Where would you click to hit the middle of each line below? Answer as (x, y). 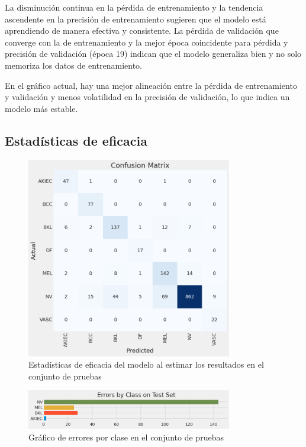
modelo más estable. (41, 108)
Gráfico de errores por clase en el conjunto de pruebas (126, 437)
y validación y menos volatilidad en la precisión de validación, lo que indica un (147, 97)
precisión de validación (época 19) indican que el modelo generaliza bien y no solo (153, 54)
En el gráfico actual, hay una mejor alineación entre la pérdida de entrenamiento (151, 85)
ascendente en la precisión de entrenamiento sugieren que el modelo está (136, 19)
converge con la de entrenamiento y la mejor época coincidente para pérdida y (146, 42)
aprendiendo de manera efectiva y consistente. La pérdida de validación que (142, 30)
